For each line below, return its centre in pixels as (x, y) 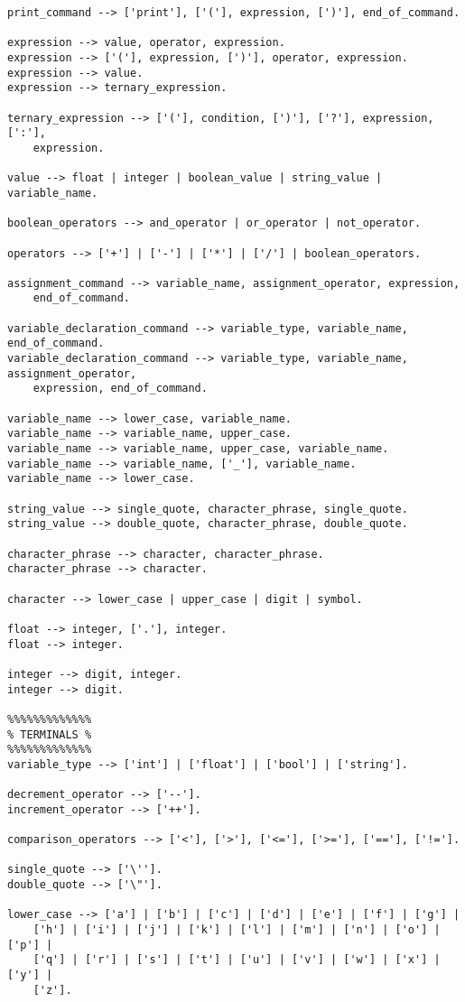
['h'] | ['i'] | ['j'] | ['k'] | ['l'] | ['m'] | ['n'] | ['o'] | (237, 930)
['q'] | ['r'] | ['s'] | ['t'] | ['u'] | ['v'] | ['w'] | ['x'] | (237, 960)
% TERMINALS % (50, 734)
